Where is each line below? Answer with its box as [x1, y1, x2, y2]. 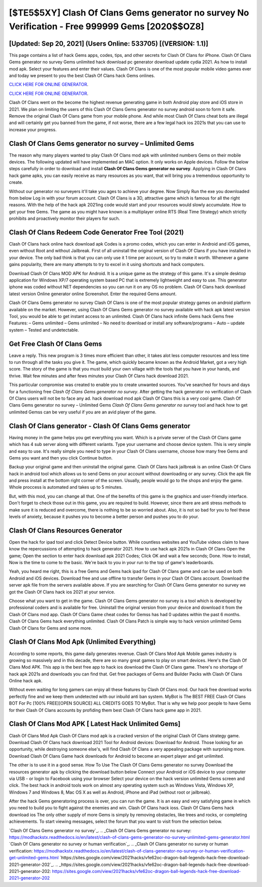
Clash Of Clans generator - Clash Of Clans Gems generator [9, 422, 191, 430]
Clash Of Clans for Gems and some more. [9, 625, 92, 631]
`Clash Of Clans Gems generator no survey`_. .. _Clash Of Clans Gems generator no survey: [9, 827, 192, 834]
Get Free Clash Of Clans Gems [9, 339, 102, 348]
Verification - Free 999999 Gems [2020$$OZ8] [9, 21, 204, 32]
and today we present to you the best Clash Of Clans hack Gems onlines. [9, 73, 155, 79]
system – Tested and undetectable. [9, 327, 80, 333]
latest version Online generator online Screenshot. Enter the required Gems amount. [9, 291, 177, 297]
